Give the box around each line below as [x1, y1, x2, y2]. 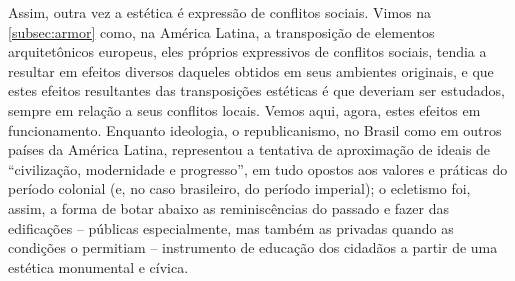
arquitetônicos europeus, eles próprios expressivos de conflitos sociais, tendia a [8, 41, 487, 62]
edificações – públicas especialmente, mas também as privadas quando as [8, 217, 454, 238]
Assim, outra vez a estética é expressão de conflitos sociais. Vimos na [8, 2, 432, 22]
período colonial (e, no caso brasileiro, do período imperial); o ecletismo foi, [8, 178, 471, 199]
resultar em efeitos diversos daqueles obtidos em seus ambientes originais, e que [8, 60, 494, 81]
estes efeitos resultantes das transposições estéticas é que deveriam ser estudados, [8, 80, 505, 101]
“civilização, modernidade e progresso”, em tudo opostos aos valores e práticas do [8, 158, 508, 179]
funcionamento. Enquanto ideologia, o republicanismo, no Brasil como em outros [8, 119, 502, 140]
